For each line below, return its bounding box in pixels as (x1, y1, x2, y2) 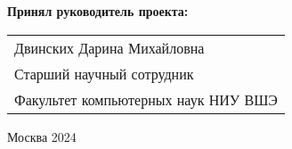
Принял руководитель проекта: (7, 2, 189, 20)
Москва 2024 (7, 127, 77, 145)
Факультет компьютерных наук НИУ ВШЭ (14, 88, 278, 110)
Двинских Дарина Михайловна (14, 37, 205, 58)
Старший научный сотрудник (14, 62, 194, 84)
